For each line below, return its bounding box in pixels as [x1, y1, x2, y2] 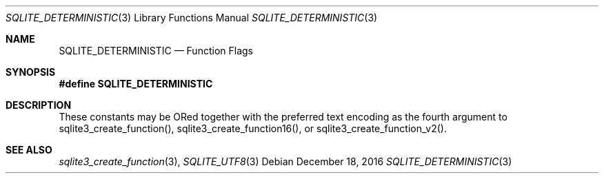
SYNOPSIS [6, 66, 56, 78]
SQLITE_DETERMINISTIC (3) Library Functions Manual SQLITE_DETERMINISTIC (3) [6, 12, 378, 23]
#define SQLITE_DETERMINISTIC [59, 78, 213, 89]
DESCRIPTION [6, 99, 72, 111]
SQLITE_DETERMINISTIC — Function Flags [59, 45, 253, 56]
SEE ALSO [6, 144, 52, 156]
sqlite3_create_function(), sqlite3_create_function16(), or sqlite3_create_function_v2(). [59, 123, 447, 134]
